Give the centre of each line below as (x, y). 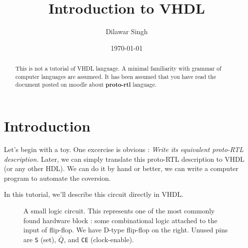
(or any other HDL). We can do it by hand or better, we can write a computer (121, 168)
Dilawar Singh (127, 31)
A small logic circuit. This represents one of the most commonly (119, 210)
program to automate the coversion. (57, 178)
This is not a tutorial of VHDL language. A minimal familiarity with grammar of (118, 68)
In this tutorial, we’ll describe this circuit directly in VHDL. (94, 194)
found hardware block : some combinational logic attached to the (120, 220)
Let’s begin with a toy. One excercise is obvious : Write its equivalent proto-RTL (124, 149)
